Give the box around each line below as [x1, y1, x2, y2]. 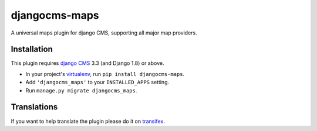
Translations [11, 102, 58, 112]
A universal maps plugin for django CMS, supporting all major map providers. [11, 29, 198, 36]
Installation [11, 44, 53, 54]
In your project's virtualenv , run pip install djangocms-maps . [25, 70, 185, 77]
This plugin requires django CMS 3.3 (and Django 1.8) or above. [11, 60, 164, 67]
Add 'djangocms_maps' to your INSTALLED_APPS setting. [25, 79, 170, 86]
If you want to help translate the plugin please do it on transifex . [11, 118, 165, 125]
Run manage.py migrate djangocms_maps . [25, 87, 137, 94]
